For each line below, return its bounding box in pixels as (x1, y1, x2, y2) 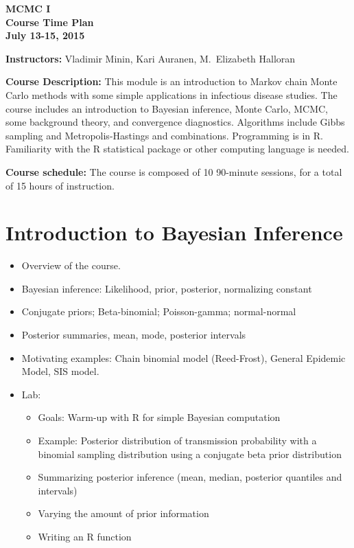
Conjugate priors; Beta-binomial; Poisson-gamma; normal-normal (21, 304, 296, 319)
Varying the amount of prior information (38, 506, 209, 521)
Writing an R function (38, 529, 132, 543)
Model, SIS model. (21, 364, 99, 378)
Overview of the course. (21, 258, 121, 273)
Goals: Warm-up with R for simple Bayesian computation (38, 410, 281, 424)
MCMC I (5, 1, 51, 15)
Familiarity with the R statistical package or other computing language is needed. (5, 141, 349, 156)
